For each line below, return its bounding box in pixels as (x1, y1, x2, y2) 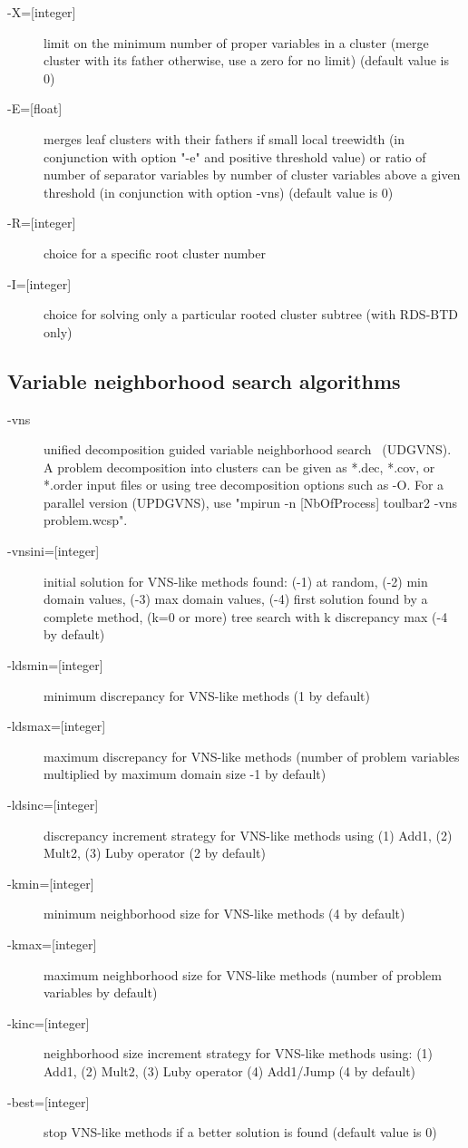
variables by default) (44, 983, 158, 1002)
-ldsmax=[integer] (7, 716, 106, 735)
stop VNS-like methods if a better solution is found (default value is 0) (44, 1123, 437, 1142)
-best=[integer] (7, 1092, 90, 1111)
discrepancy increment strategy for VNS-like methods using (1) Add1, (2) (44, 825, 453, 844)
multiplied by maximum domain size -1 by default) (44, 764, 327, 783)
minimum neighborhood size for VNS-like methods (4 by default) (44, 904, 405, 923)
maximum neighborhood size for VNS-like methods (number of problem (44, 965, 442, 984)
